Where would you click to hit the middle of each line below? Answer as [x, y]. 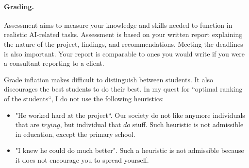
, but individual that [91, 124]
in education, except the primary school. [75, 134]
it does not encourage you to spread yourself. [82, 159]
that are [27, 124]
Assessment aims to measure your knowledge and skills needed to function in [118, 25]
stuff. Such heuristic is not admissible [188, 124]
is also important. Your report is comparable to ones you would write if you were [124, 53]
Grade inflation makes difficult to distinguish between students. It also [109, 79]
